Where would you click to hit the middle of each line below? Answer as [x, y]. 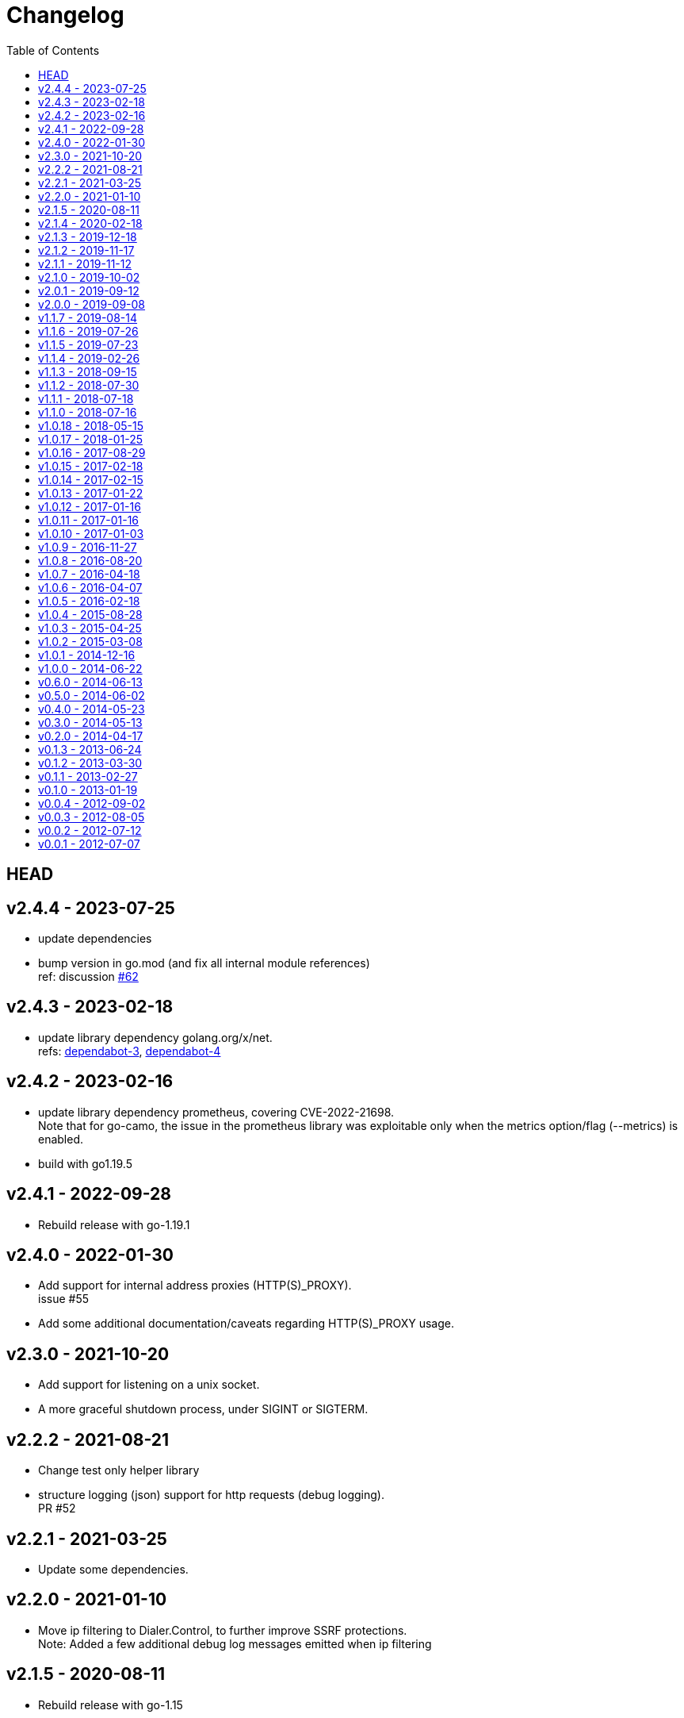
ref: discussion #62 [88, 977]
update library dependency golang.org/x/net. [155, 1037]
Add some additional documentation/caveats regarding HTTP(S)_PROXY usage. [246, 1324]
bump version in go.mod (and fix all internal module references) [204, 963]
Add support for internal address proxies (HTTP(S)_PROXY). [195, 1286]
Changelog [65, 15]
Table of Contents [53, 50]
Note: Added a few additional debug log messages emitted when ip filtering [235, 1643]
